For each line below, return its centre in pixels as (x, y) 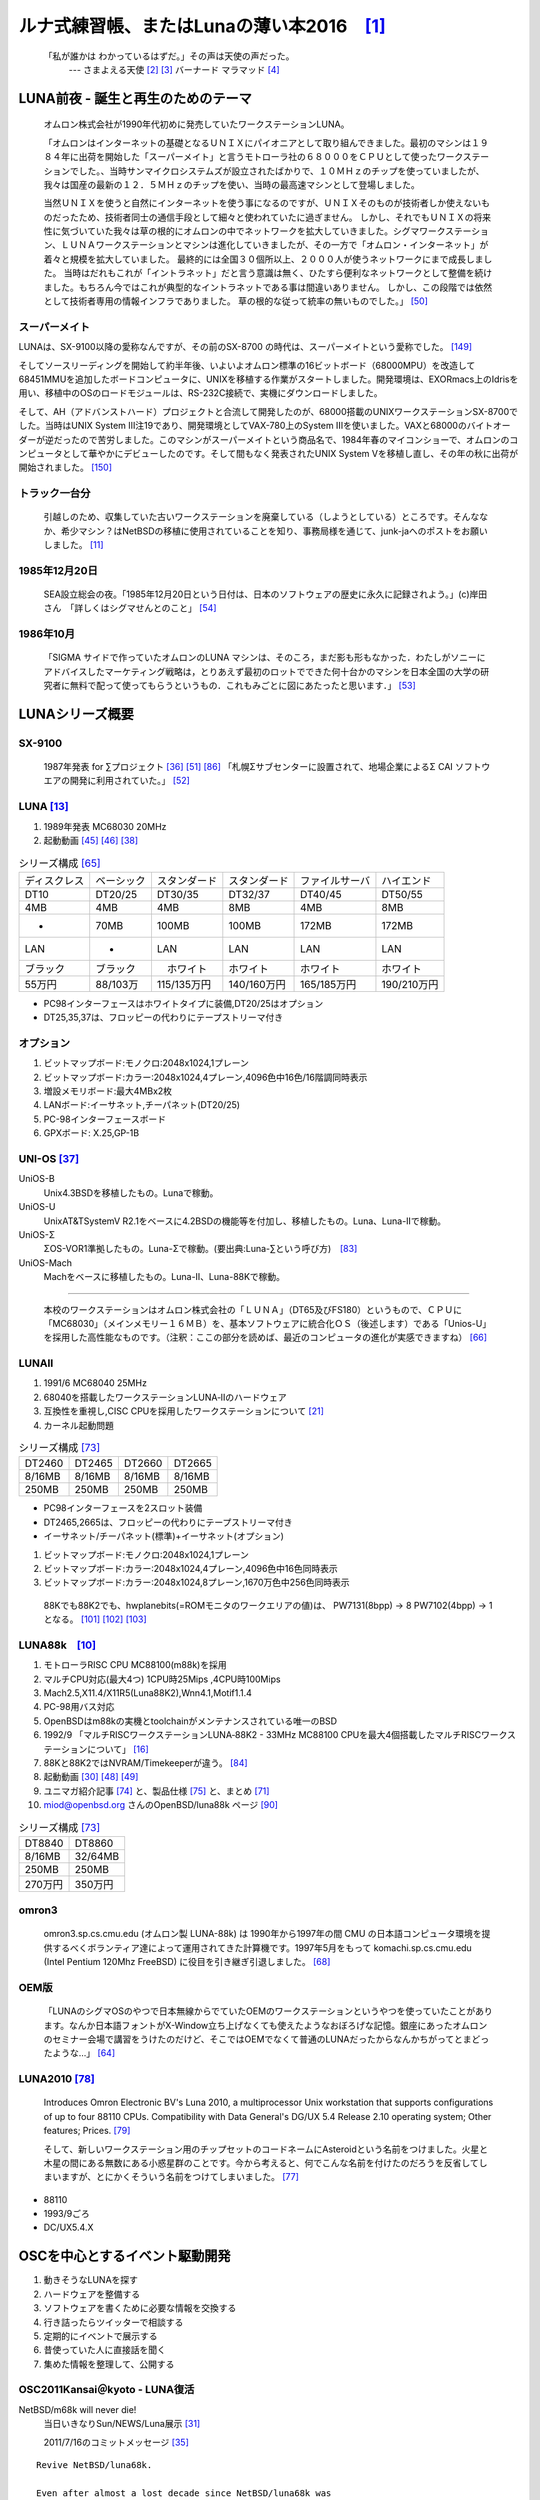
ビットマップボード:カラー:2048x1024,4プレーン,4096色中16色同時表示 (191, 1568)
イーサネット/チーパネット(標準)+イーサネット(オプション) (164, 1536)
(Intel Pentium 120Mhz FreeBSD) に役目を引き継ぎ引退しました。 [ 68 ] (187, 1962)
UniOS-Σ (36, 1234)
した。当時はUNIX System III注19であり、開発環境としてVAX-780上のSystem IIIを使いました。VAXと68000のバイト (256, 426)
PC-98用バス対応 (79, 1707)
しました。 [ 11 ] (73, 545)
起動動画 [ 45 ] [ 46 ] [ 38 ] (91, 840)
